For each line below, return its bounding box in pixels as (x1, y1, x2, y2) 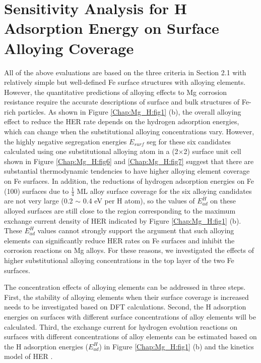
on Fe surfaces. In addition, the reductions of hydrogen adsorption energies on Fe (4, 176, 254, 186)
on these (210, 195, 236, 206)
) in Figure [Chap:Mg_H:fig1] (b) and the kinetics (99, 341, 254, 351)
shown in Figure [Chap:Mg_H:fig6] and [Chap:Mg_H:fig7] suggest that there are (4, 155, 254, 166)
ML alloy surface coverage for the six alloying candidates (77, 185, 252, 196)
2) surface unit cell (183, 146, 241, 157)
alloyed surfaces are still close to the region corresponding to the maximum (4, 205, 236, 216)
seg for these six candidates (147, 136, 231, 146)
